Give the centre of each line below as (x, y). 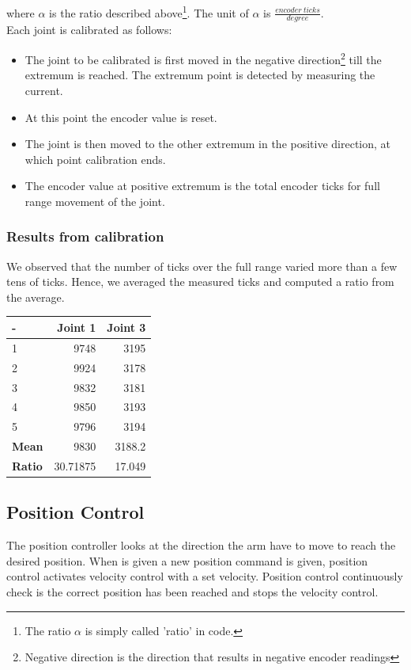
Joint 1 (77, 327)
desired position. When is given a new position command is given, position (187, 560)
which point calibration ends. (95, 159)
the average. (36, 297)
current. (44, 90)
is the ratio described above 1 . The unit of (149, 11)
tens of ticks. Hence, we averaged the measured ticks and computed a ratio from (200, 282)
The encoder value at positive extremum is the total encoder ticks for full (202, 186)
